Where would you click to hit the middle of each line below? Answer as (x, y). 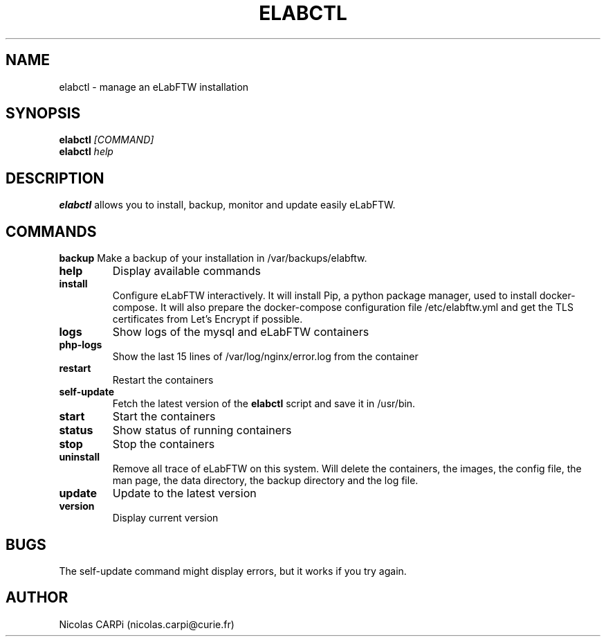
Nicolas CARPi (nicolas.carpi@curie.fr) (147, 624)
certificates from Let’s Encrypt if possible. (208, 319)
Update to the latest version (184, 493)
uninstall (80, 457)
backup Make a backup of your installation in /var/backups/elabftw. (213, 258)
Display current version (165, 518)
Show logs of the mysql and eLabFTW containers (241, 332)
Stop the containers (164, 444)
